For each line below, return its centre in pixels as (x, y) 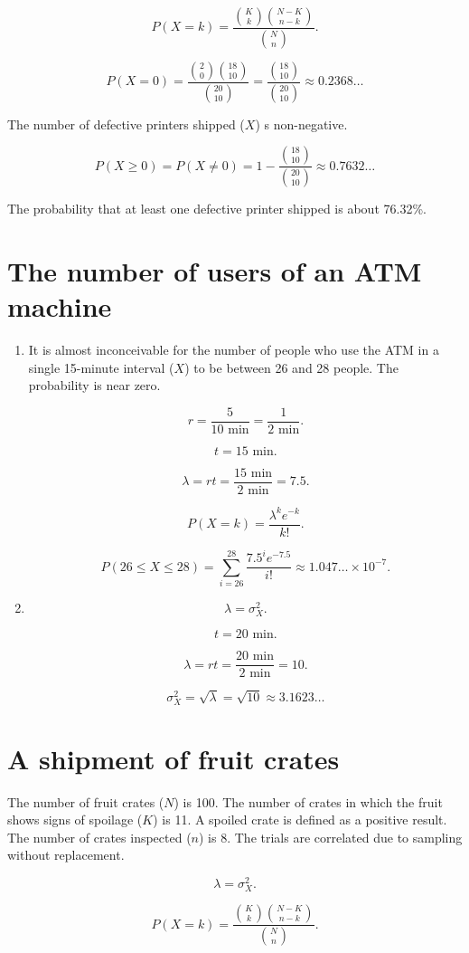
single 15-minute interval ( (101, 367)
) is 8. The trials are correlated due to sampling (331, 837)
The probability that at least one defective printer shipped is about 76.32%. (217, 209)
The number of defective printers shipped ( (126, 124)
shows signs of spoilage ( (75, 820)
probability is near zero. (94, 385)
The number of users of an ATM (215, 271)
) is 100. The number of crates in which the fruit (308, 801)
